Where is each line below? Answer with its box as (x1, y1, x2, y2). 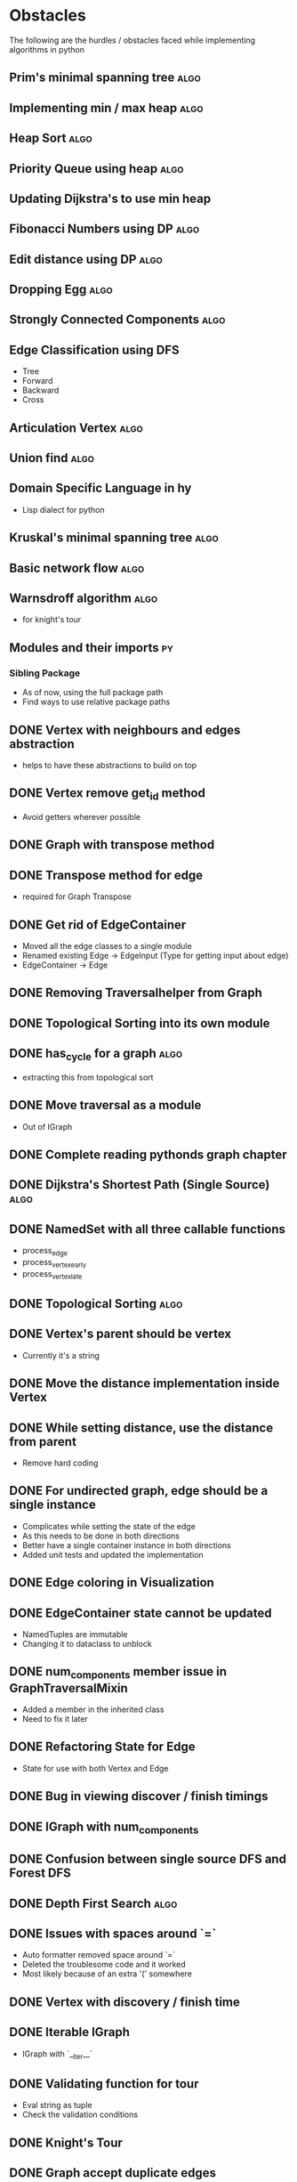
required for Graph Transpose (21, 891, 132, 902)
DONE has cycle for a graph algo (9, 1046, 183, 1064)
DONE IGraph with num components (9, 1819, 199, 1837)
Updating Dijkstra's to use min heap (9, 191, 212, 206)
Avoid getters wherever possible (21, 811, 140, 822)
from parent (9, 1434, 77, 1449)
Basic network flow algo (9, 560, 145, 575)
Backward (21, 385, 60, 396)
